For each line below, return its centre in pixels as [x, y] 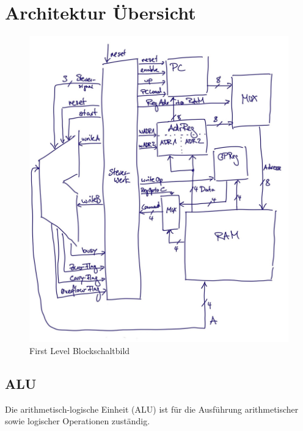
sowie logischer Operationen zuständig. [78, 421]
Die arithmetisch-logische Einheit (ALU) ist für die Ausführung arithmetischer [152, 409]
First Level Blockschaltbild [80, 351]
